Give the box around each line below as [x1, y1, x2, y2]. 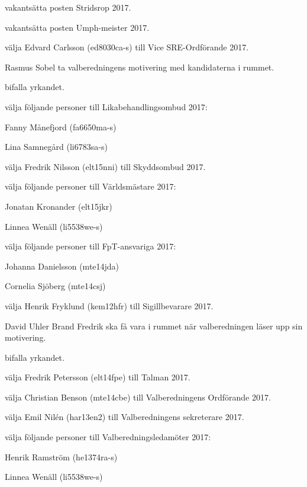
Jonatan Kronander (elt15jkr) [5, 200, 112, 212]
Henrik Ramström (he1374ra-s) [5, 450, 118, 463]
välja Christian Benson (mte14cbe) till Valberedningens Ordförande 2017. [5, 390, 271, 403]
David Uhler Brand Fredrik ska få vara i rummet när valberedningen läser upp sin [5, 319, 303, 332]
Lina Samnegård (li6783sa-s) [5, 140, 108, 153]
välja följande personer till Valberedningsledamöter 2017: [5, 431, 211, 443]
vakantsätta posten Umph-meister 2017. [5, 21, 150, 33]
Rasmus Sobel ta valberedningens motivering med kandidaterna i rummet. [5, 60, 274, 73]
